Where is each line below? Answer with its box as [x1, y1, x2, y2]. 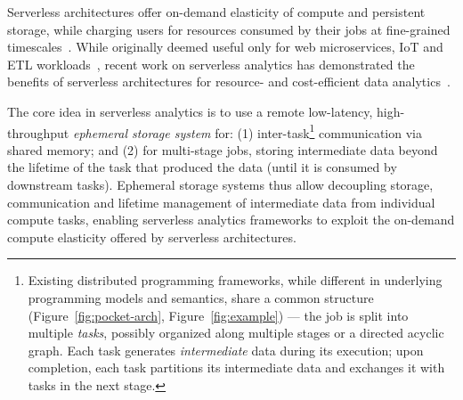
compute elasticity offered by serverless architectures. [7, 227, 296, 246]
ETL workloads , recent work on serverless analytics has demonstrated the [7, 54, 415, 73]
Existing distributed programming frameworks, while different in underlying [28, 271, 443, 290]
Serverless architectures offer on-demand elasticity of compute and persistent [7, 3, 426, 20]
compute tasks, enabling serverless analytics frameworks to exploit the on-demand [7, 210, 455, 229]
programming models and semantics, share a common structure [28, 288, 374, 306]
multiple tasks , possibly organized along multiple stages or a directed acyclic [28, 323, 444, 342]
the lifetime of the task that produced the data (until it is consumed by [7, 158, 397, 176]
